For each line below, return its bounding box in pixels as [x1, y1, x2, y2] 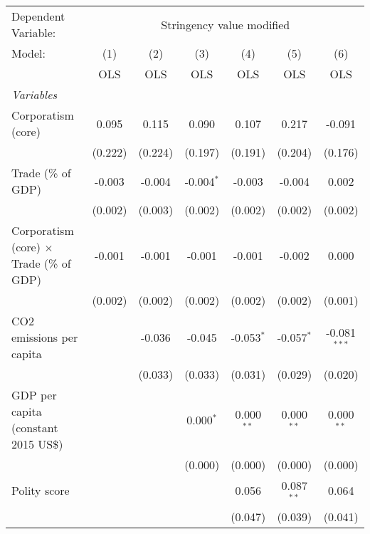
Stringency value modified [161, 16, 290, 33]
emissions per [11, 329, 78, 345]
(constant [11, 419, 58, 436]
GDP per [11, 387, 57, 403]
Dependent [11, 8, 65, 24]
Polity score [11, 482, 70, 499]
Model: [11, 45, 46, 61]
